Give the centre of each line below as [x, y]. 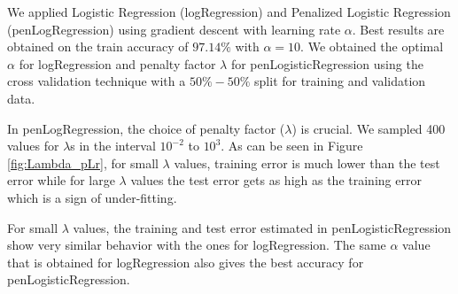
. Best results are [398, 29]
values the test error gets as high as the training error [276, 180]
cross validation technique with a [97, 81]
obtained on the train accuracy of [98, 46]
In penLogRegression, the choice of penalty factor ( [146, 128]
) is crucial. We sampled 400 [369, 128]
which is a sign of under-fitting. [92, 197]
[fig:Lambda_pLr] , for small [83, 162]
